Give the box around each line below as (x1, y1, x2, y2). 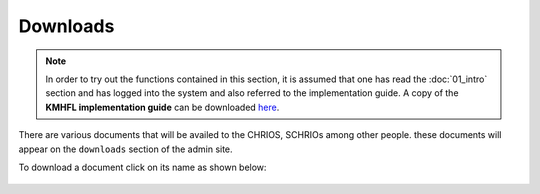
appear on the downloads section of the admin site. (18, 143, 234, 155)
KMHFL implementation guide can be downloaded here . (45, 101, 280, 113)
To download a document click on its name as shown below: (18, 161, 267, 173)
